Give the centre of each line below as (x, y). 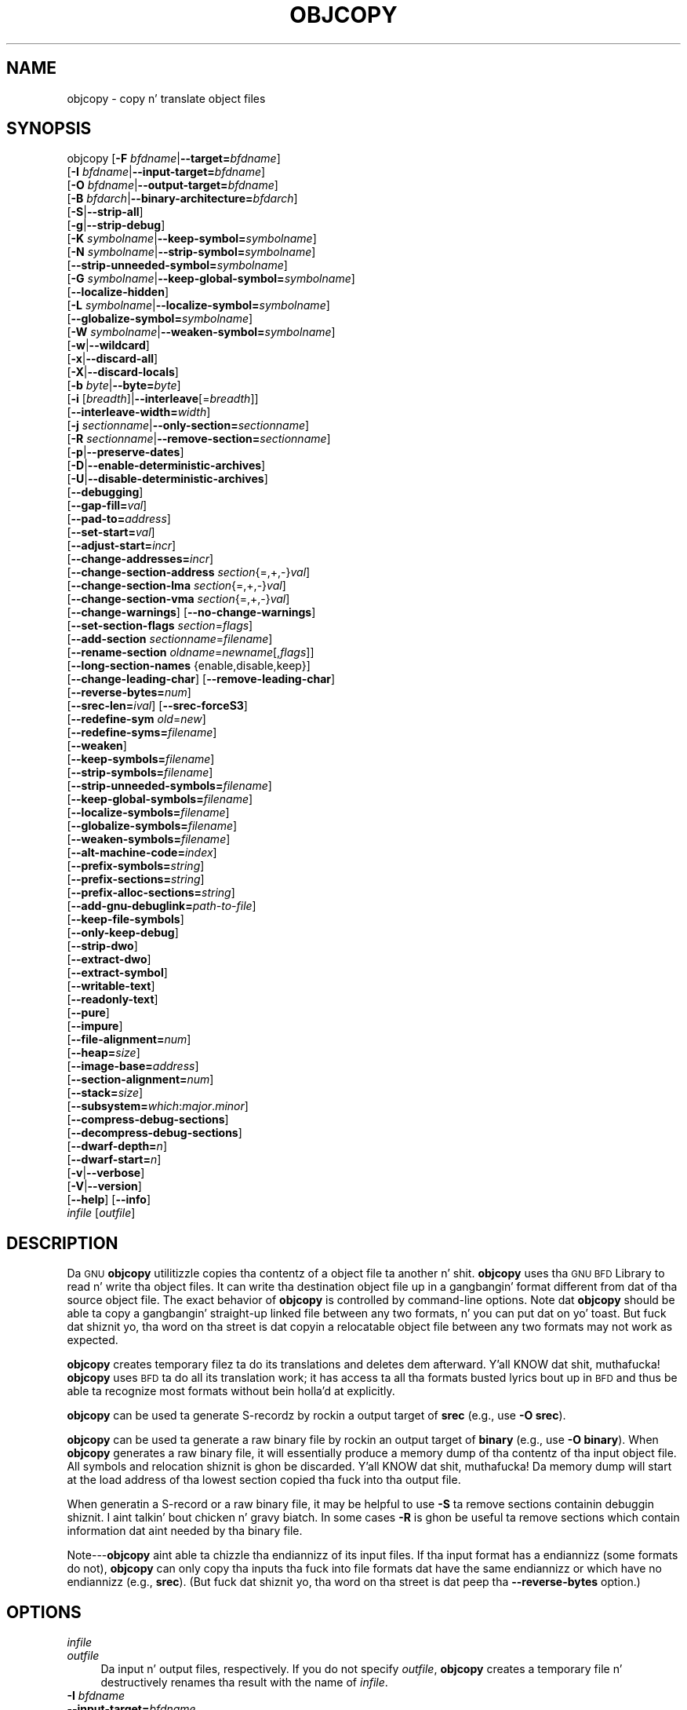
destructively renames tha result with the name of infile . (244, 1683)
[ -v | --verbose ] (106, 1173)
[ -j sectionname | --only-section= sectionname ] (188, 426)
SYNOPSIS (49, 129)
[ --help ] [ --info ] (109, 1200)
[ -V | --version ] (104, 1186)
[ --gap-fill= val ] (107, 506)
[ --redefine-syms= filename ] (142, 733)
